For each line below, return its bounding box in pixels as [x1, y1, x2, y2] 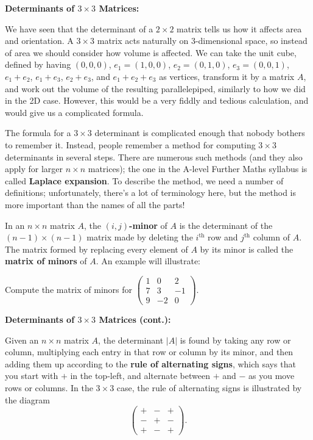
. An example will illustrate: [96, 254, 200, 267]
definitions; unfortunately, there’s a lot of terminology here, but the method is [5, 186, 297, 199]
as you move [248, 369, 295, 382]
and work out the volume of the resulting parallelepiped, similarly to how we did [5, 82, 306, 95]
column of [253, 231, 290, 243]
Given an [5, 333, 39, 346]
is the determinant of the [179, 218, 273, 231]
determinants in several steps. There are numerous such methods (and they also [5, 150, 303, 163]
